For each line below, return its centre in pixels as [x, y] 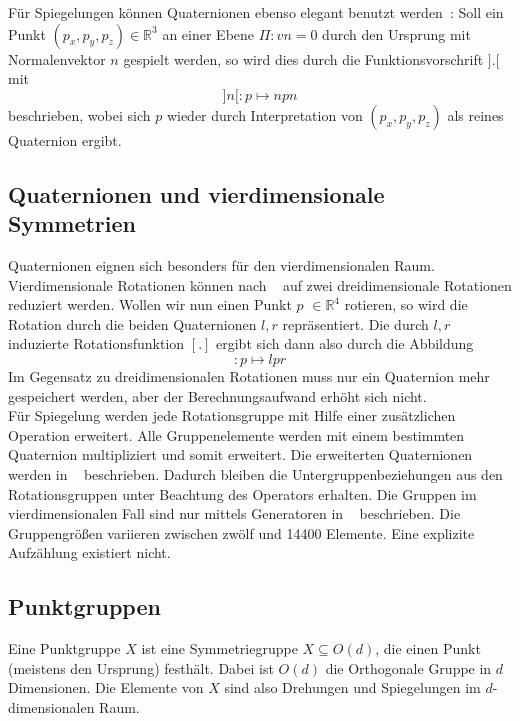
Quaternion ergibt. [65, 139]
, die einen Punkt [428, 648]
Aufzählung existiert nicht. [89, 552]
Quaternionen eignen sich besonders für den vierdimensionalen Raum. [221, 264]
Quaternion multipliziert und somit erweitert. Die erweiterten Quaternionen [240, 454]
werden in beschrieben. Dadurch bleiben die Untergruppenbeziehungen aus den [255, 473]
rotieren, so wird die [406, 304]
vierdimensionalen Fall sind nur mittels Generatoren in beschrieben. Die [234, 513]
